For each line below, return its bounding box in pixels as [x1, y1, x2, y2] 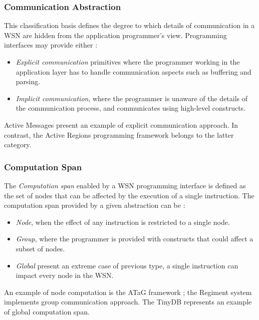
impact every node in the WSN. [16, 270, 114, 280]
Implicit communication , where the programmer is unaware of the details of [16, 93, 248, 103]
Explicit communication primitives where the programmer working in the [16, 57, 240, 67]
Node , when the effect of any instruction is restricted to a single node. [16, 216, 230, 227]
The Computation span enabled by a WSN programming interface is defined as [4, 180, 246, 190]
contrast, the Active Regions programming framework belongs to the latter [4, 129, 234, 140]
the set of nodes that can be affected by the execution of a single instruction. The [4, 190, 254, 200]
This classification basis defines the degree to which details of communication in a [4, 20, 255, 31]
